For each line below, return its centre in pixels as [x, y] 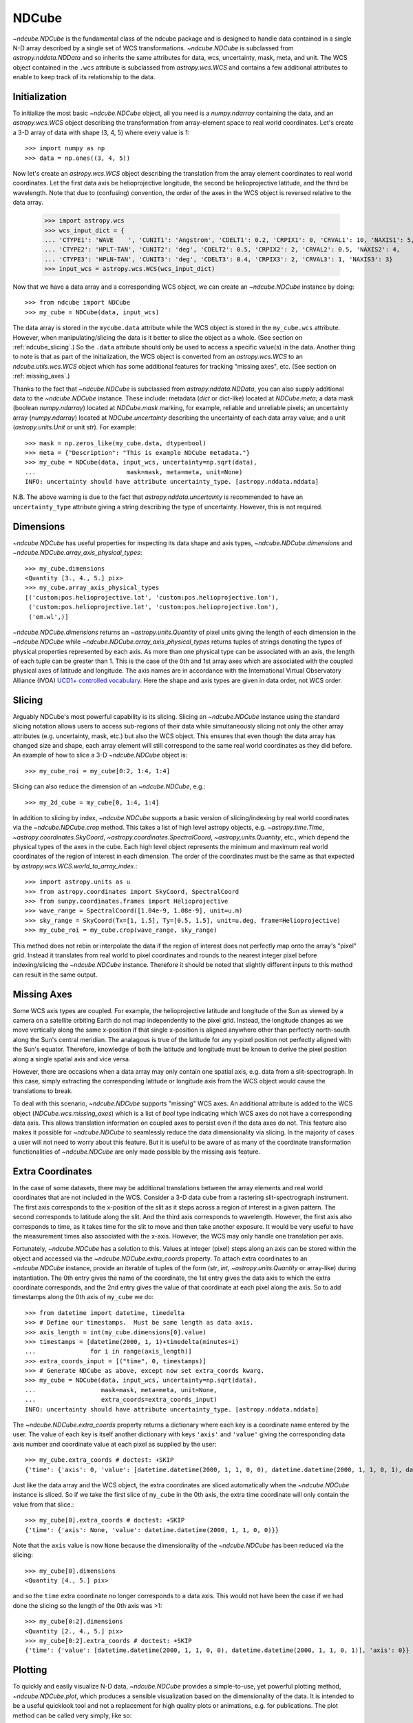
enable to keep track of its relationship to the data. [84, 77]
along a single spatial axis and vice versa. [72, 1059]
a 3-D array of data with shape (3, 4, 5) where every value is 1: [101, 132]
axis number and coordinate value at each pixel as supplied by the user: [115, 1444]
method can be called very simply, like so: [72, 1715]
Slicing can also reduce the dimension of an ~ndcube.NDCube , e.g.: [109, 786]
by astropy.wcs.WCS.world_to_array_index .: [75, 866]
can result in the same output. [55, 975]
